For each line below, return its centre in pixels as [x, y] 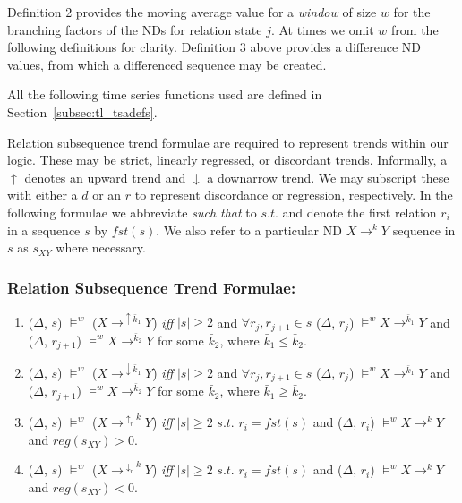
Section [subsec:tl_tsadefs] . [82, 111]
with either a [43, 195]
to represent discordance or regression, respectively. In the [294, 195]
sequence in [424, 230]
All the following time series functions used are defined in [165, 94]
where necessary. [101, 247]
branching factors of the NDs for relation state [135, 29]
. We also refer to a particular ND [249, 230]
